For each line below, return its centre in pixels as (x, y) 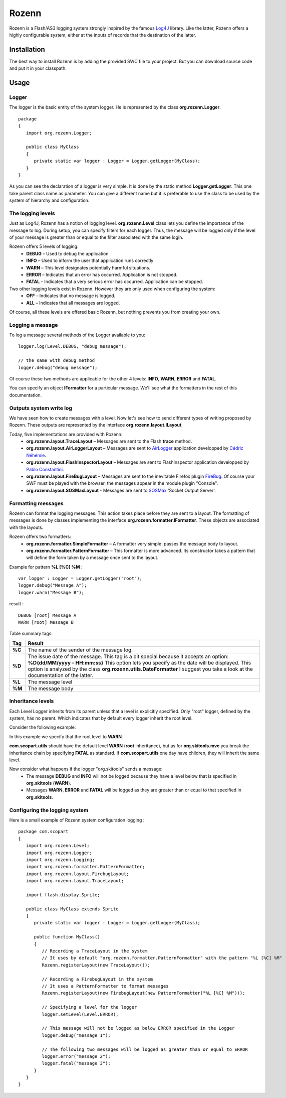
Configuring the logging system (49, 810)
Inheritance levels (32, 701)
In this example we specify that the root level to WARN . (66, 736)
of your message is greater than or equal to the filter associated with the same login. (96, 237)
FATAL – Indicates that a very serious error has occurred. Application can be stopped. (115, 282)
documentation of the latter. (61, 675)
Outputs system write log (41, 408)
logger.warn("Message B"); (51, 592)
